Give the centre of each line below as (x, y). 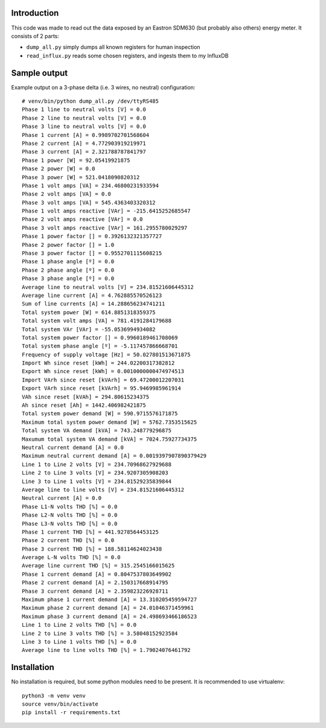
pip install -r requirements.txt (71, 713)
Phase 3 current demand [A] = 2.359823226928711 (95, 591)
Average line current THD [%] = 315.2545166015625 (98, 566)
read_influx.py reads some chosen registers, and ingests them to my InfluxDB (127, 56)
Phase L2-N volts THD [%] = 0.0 (70, 515)
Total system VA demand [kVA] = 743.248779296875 (97, 431)
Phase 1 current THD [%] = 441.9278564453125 (91, 532)
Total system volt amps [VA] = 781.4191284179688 (97, 321)
